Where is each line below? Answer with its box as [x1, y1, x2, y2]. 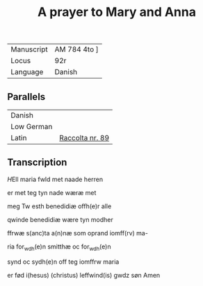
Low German [10, 122, 53, 131]
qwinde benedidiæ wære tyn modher [7, 215, 113, 224]
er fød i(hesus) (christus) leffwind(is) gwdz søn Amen [7, 271, 161, 279]
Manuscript [10, 44, 49, 54]
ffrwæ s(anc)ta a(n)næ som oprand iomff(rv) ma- [7, 228, 148, 237]
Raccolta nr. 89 [58, 133, 110, 142]
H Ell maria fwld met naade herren [7, 175, 104, 183]
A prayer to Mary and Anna [37, 4, 197, 20]
